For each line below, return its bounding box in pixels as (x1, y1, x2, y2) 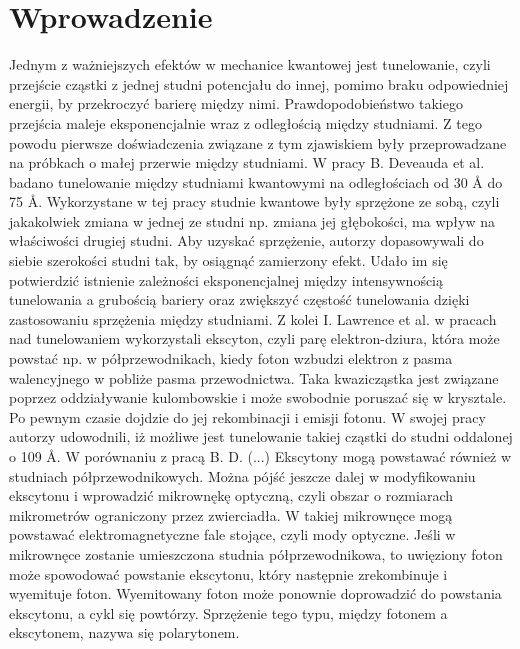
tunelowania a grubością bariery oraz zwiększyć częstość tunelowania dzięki (9, 289, 470, 310)
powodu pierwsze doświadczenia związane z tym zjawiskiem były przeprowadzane (9, 132, 507, 153)
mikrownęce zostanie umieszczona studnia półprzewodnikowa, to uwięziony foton (9, 543, 503, 564)
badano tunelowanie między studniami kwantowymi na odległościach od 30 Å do (9, 171, 503, 192)
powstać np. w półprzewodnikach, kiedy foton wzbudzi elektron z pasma (9, 348, 453, 369)
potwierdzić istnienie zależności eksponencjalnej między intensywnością (9, 269, 444, 290)
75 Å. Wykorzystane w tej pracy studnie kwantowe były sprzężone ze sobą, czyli (9, 191, 500, 212)
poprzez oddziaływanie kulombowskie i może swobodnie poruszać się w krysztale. (9, 387, 507, 408)
